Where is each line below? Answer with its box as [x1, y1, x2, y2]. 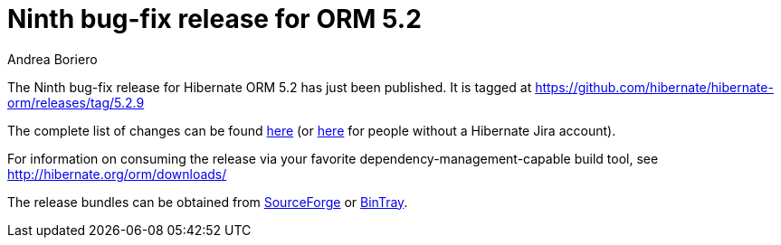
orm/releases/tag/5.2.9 [7, 94, 145, 110]
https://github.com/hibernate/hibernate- [535, 79, 774, 95]
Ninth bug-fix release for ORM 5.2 [7, 4, 422, 34]
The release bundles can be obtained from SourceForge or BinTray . [7, 193, 408, 210]
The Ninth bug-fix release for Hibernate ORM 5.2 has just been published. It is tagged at [7, 79, 532, 95]
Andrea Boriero [7, 51, 98, 67]
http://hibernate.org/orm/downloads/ [7, 165, 227, 182]
